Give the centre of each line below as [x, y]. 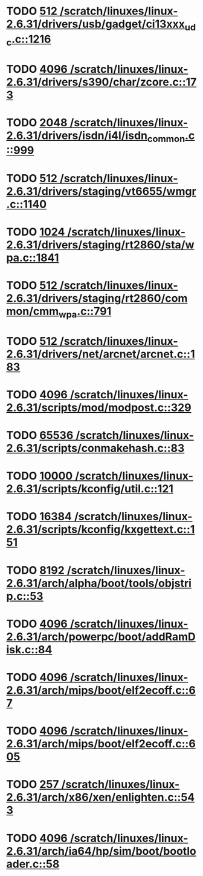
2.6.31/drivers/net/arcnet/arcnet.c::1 [101, 354]
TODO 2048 [37, 122]
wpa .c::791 [85, 312]
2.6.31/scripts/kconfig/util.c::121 [90, 489]
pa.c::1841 [33, 258]
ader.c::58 [33, 864]
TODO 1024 [36, 232]
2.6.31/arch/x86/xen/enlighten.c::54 [101, 797]
